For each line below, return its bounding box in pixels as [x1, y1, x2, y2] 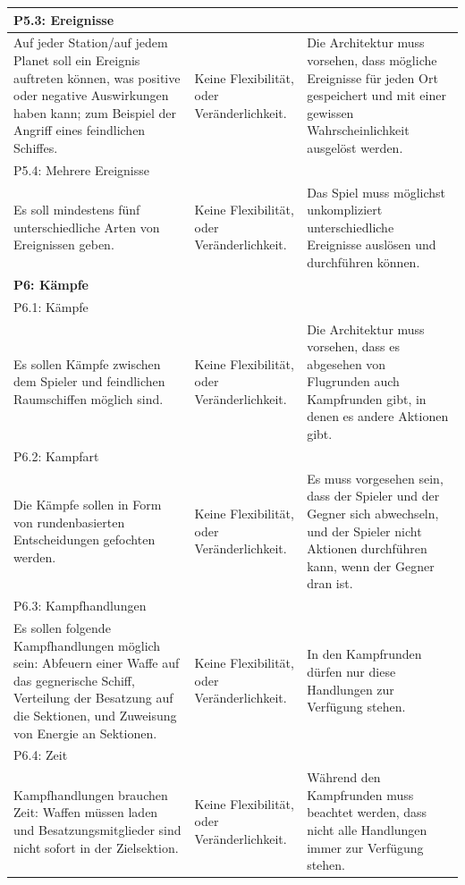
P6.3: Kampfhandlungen [13, 596, 147, 615]
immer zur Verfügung [307, 838, 424, 856]
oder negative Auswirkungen [13, 86, 169, 105]
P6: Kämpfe [13, 274, 89, 293]
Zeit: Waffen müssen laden [13, 803, 158, 822]
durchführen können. [307, 252, 420, 271]
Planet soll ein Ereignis [13, 50, 140, 69]
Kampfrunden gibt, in [307, 389, 427, 408]
